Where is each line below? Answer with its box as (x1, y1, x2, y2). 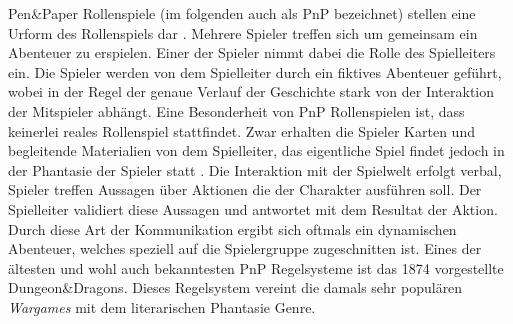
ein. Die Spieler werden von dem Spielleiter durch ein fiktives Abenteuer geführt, (8, 61, 502, 82)
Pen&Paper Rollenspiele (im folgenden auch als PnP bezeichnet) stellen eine (8, 3, 476, 23)
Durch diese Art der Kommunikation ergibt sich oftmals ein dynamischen (8, 218, 457, 239)
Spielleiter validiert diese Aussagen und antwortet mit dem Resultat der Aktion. (8, 198, 498, 219)
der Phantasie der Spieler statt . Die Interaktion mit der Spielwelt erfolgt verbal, (8, 159, 502, 180)
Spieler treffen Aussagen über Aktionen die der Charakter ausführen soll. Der (8, 179, 482, 200)
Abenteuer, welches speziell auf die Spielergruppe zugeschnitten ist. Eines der (8, 238, 482, 259)
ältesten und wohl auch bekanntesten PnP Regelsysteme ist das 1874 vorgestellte (8, 257, 504, 278)
